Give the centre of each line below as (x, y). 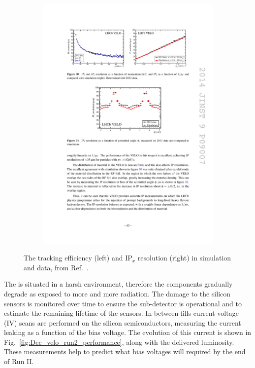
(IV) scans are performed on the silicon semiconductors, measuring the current (123, 322)
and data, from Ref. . (56, 267)
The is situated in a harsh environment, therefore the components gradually (118, 284)
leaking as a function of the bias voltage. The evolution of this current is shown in (128, 332)
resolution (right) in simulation (184, 258)
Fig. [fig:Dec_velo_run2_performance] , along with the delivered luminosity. (119, 342)
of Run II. (19, 361)
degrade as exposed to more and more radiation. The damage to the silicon (117, 293)
